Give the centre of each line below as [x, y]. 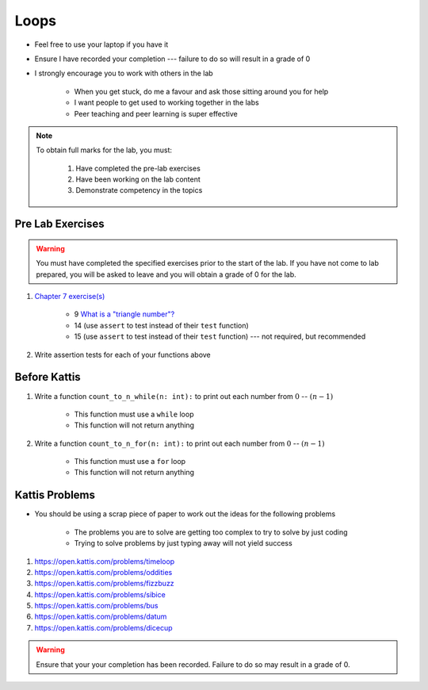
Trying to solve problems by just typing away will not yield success [183, 543]
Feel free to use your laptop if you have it [101, 44]
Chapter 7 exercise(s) [70, 297]
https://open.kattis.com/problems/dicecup [103, 627]
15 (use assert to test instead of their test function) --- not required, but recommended [220, 336]
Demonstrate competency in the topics [139, 190]
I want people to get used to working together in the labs [166, 102]
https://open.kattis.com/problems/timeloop [105, 561]
